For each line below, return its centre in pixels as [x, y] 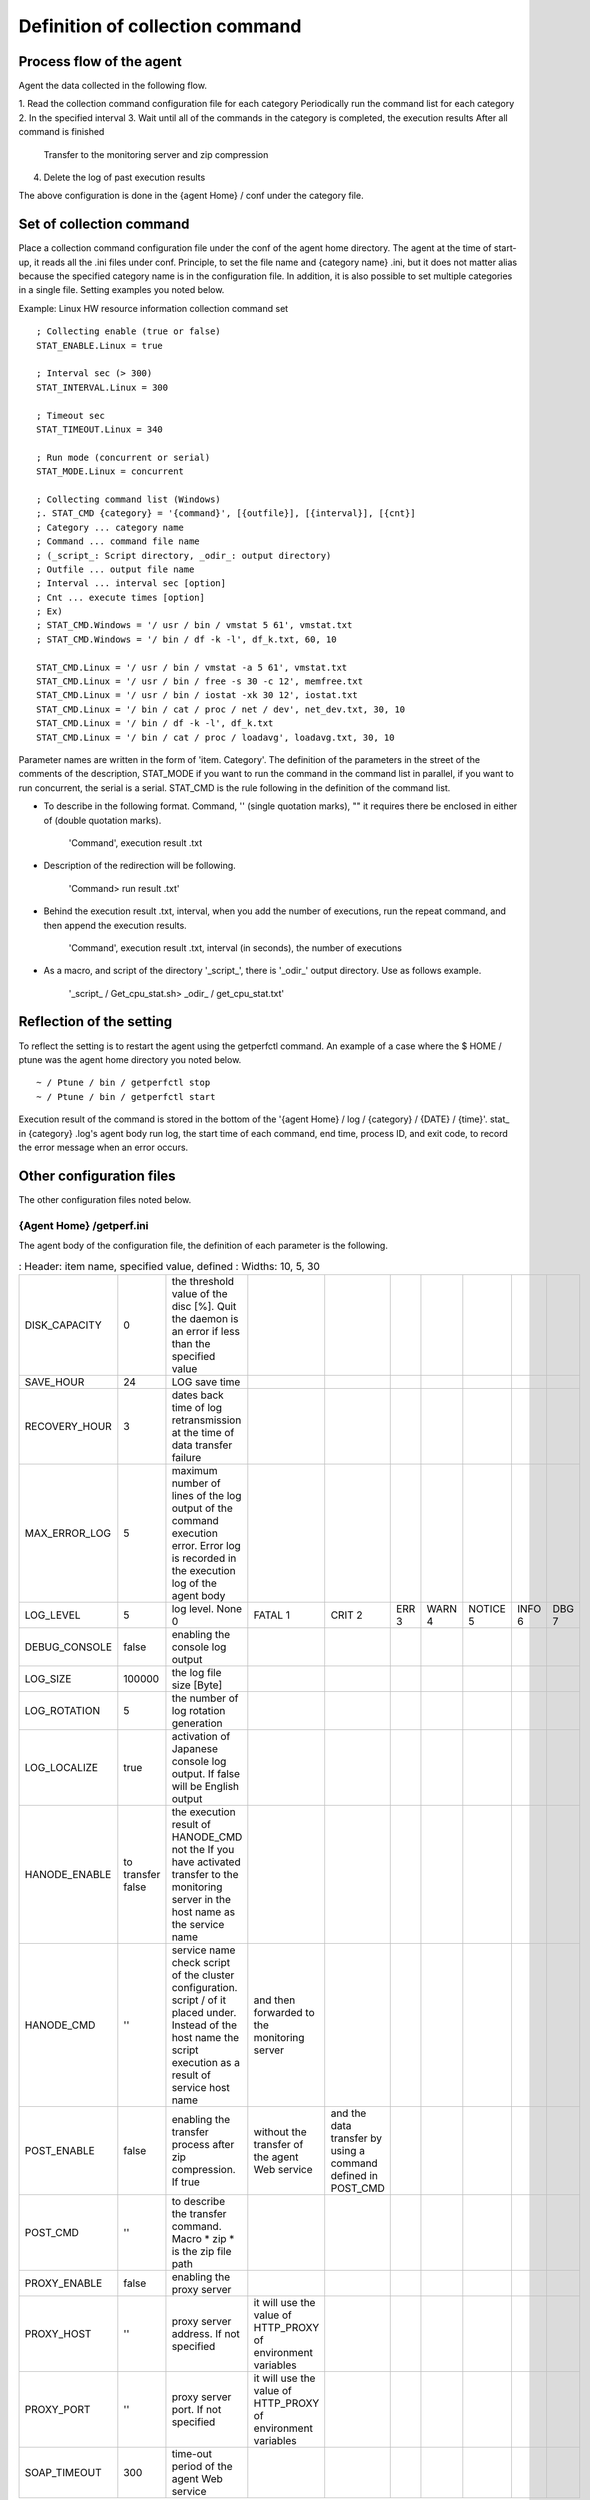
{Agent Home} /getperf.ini [83, 1225]
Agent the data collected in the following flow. [112, 86]
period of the [202, 2466]
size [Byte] [197, 1685]
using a [347, 2150]
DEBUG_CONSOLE [68, 1647]
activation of [201, 1736]
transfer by [356, 2138]
